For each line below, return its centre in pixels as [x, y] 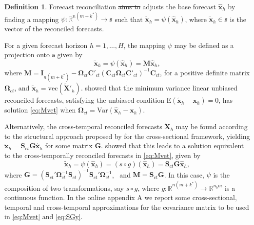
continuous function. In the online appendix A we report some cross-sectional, [121, 197]
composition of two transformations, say [64, 188]
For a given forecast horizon [46, 45]
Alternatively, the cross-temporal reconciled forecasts [83, 126]
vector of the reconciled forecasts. [54, 29]
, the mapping [145, 45]
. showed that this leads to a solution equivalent [173, 146]
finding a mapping [32, 19]
